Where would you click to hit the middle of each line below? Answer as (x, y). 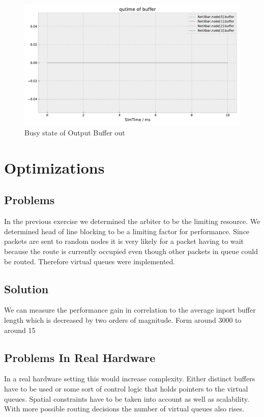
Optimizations (54, 167)
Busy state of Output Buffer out (75, 133)
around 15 (20, 330)
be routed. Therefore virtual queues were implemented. (90, 261)
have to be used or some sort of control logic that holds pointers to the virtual (126, 389)
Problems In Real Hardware (80, 357)
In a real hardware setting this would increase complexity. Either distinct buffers (130, 379)
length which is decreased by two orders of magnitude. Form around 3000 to (123, 320)
